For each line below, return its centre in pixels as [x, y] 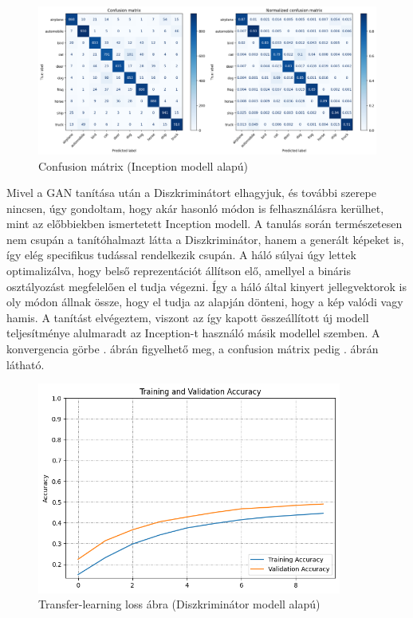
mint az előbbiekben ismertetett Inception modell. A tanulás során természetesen [205, 224]
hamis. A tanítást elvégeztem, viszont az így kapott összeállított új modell [188, 317]
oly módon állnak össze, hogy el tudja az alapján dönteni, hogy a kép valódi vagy [205, 302]
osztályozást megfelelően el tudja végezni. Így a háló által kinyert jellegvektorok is [206, 286]
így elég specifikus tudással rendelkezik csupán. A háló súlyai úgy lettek [181, 255]
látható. [26, 364]
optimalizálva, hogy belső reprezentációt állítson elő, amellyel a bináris [179, 271]
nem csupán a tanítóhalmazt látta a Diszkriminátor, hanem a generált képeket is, [205, 239]
